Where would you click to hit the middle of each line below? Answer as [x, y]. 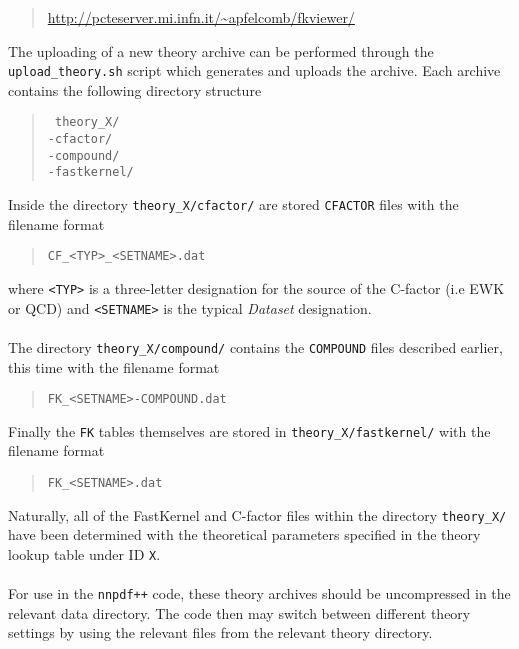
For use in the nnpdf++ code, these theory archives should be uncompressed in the [259, 593]
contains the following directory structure [135, 89]
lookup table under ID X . [84, 553]
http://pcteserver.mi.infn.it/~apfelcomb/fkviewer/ [201, 17]
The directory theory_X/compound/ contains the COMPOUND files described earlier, [255, 346]
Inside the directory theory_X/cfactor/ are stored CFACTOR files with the [233, 204]
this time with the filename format [114, 366]
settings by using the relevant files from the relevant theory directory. [220, 632]
